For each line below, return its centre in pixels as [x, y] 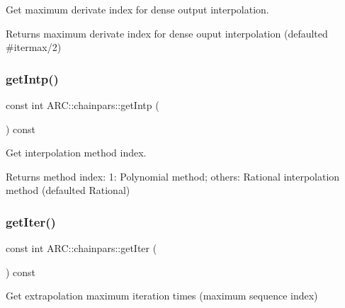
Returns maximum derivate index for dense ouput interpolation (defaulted [167, 33]
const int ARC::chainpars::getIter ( [81, 248]
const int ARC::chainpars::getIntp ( [83, 105]
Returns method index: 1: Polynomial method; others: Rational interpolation [173, 176]
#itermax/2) [34, 47]
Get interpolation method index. [76, 153]
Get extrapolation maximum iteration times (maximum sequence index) [162, 296]
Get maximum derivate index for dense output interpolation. [137, 9]
